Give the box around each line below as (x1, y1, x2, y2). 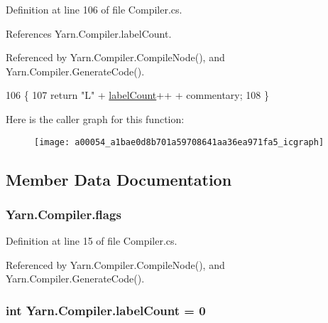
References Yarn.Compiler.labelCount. (6, 26, 172, 41)
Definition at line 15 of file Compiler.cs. (6, 233, 177, 248)
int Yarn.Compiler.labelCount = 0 (6, 301, 206, 319)
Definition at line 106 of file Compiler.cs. (6, 2, 182, 16)
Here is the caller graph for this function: (6, 111, 185, 126)
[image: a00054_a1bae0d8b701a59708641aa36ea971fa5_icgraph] (34, 137, 324, 147)
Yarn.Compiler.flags (6, 205, 121, 223)
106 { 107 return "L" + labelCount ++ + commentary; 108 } (6, 88, 269, 102)
